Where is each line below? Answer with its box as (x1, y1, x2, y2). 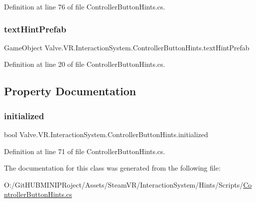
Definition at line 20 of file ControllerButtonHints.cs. (4, 59, 165, 69)
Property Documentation (4, 83, 136, 99)
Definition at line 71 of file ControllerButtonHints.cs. (4, 146, 165, 156)
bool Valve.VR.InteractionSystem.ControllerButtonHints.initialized (4, 129, 208, 139)
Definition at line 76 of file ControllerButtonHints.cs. (4, 1, 165, 11)
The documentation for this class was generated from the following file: (4, 163, 221, 173)
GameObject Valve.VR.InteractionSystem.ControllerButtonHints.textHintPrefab (4, 42, 250, 52)
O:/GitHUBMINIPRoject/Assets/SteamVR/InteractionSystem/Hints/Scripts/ (4, 179, 244, 190)
